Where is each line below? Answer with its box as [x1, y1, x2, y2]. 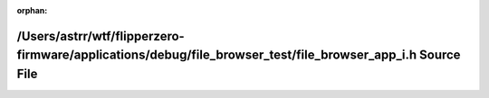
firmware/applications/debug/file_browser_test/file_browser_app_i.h [16, 48, 417, 63]
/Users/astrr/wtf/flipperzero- [16, 28, 185, 44]
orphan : [16, 5, 48, 15]
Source [418, 48, 461, 63]
